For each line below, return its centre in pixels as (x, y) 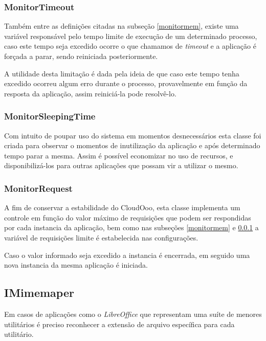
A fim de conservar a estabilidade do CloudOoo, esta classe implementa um (122, 207)
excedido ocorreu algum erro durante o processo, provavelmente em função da (126, 83)
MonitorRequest (38, 188)
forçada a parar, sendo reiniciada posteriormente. (81, 56)
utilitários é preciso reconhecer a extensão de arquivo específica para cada (119, 324)
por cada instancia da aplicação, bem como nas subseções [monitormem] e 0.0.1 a (131, 227)
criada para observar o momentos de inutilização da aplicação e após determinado (132, 145)
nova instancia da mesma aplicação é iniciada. (76, 265)
